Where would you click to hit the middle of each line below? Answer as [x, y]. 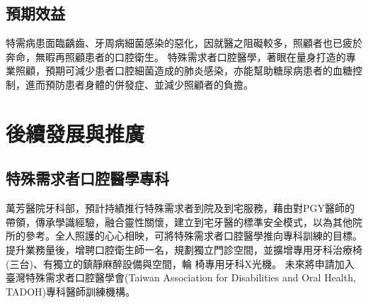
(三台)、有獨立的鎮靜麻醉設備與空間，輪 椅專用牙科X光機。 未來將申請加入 [180, 263]
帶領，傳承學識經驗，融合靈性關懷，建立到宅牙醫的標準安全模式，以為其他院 [184, 221]
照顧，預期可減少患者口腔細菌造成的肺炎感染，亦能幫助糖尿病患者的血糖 [184, 71]
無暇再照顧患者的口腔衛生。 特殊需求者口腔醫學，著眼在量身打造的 [190, 56]
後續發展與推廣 [75, 133]
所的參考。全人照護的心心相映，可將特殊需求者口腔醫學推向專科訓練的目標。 [184, 236]
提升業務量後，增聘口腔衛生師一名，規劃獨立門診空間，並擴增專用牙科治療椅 [184, 249]
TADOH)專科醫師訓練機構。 [70, 291]
